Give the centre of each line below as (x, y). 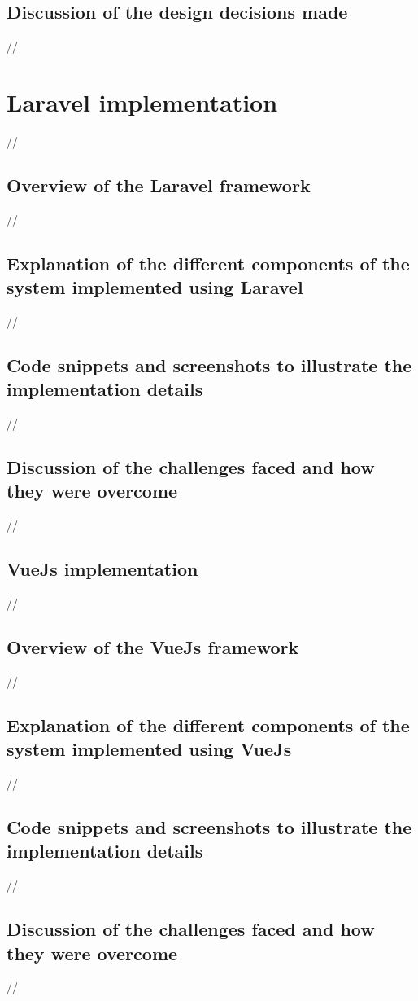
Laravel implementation (142, 101)
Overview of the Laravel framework (159, 184)
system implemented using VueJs (149, 749)
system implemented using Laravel (155, 287)
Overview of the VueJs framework (153, 647)
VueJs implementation (102, 569)
